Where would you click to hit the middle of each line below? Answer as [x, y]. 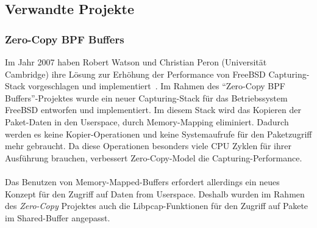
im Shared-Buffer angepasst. [58, 217]
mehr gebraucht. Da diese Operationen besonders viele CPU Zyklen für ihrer [148, 146]
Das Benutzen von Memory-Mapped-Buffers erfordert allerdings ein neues [142, 181]
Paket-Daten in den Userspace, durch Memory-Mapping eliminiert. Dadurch [147, 121]
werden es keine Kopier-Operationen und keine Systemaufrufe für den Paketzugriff [158, 134]
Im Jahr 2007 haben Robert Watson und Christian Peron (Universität [136, 62]
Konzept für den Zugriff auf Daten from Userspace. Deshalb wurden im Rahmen [155, 193]
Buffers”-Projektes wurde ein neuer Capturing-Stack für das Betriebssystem [146, 97]
